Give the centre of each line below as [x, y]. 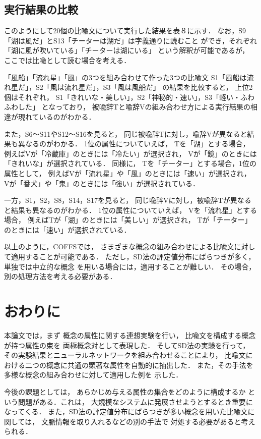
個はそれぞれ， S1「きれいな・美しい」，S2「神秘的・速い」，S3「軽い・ [122, 97]
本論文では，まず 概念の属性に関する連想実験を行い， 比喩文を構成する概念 [130, 335]
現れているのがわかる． [57, 116]
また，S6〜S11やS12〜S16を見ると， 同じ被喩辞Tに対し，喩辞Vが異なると [126, 133]
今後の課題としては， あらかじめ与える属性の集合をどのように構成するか [125, 391]
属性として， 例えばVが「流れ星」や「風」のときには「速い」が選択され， [127, 173]
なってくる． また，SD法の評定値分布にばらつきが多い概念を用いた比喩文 [126, 411]
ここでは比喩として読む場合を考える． [68, 60]
